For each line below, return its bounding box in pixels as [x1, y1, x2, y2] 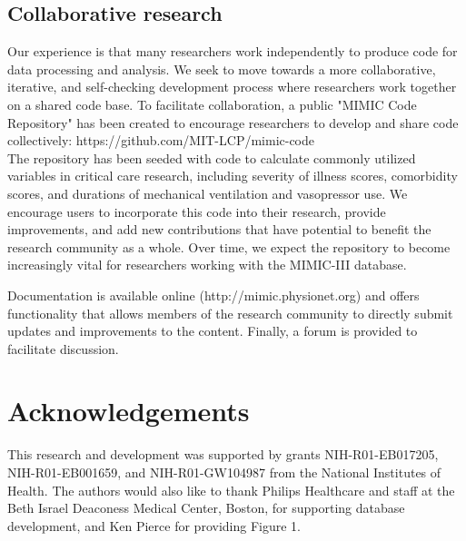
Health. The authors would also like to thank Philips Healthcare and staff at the [7, 480, 455, 499]
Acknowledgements [7, 392, 250, 429]
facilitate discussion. [7, 339, 119, 358]
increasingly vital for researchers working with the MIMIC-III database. [7, 255, 407, 274]
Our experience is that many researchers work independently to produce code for [7, 42, 458, 61]
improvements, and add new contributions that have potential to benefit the [7, 220, 431, 239]
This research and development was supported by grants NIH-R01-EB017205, [7, 445, 439, 464]
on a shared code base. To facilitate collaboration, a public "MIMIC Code [7, 94, 417, 113]
